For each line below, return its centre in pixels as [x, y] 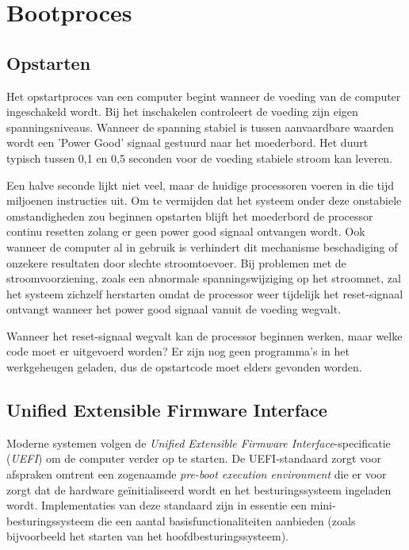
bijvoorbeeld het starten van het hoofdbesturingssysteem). [147, 536]
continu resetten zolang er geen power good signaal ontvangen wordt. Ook [186, 231]
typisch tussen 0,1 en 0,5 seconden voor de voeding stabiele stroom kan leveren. [200, 158]
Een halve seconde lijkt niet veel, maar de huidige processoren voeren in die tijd [201, 185]
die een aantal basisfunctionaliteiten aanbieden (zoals [227, 520]
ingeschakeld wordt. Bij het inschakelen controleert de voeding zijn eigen [182, 112]
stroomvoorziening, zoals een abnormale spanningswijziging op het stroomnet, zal [204, 278]
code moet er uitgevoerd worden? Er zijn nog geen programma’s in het [178, 351]
